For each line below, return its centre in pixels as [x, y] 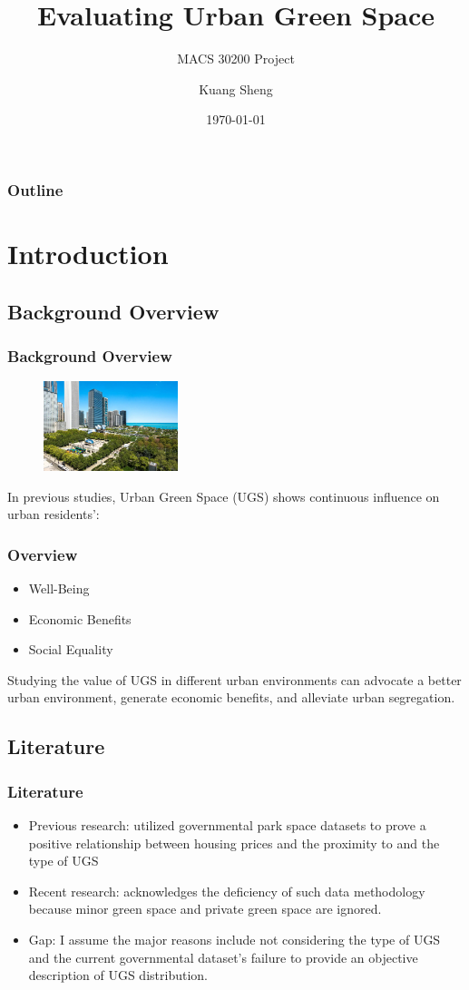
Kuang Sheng [236, 88]
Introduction [88, 254]
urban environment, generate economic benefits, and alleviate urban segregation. [231, 697]
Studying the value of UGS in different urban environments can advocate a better [234, 679]
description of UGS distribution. [118, 975]
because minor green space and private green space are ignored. [205, 909]
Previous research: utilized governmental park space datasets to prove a [227, 825]
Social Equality [71, 649]
